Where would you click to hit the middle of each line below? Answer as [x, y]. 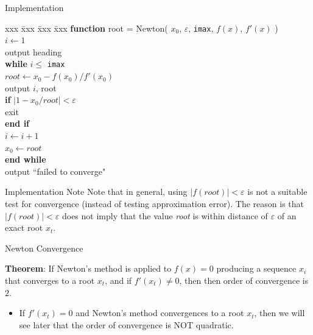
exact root [24, 227]
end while [26, 159]
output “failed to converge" [55, 171]
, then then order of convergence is [244, 280]
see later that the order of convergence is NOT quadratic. [126, 324]
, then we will [280, 313]
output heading [33, 51]
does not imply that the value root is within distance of [165, 215]
